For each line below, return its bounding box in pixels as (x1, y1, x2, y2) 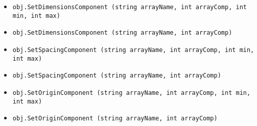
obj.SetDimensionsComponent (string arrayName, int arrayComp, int (12, 4, 247, 11)
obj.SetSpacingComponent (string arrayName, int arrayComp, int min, (12, 46, 254, 54)
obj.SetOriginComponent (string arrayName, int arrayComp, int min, (12, 89, 251, 96)
